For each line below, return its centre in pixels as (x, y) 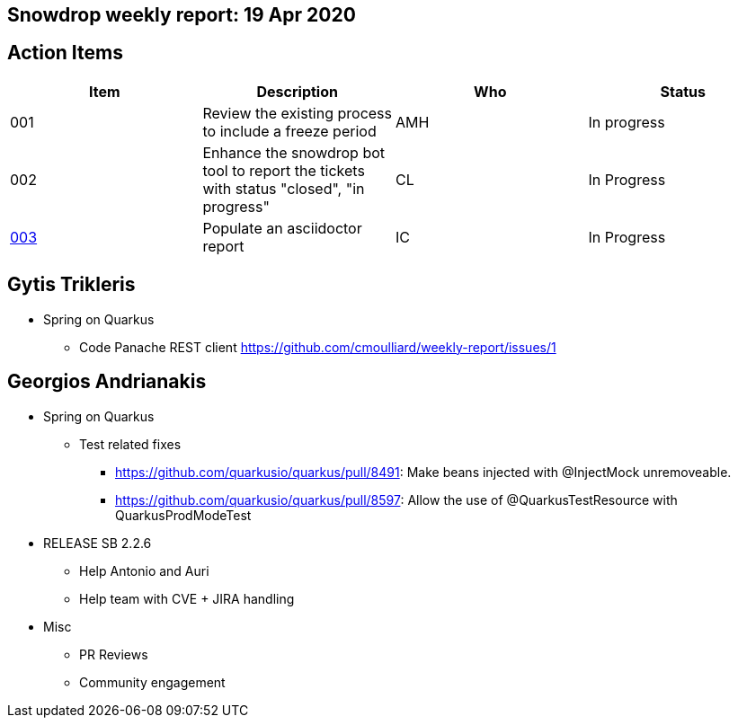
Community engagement (152, 682)
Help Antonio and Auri (144, 570)
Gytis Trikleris (71, 285)
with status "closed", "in (284, 188)
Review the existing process (298, 113)
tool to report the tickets (284, 170)
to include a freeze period (289, 131)
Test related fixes (130, 444)
